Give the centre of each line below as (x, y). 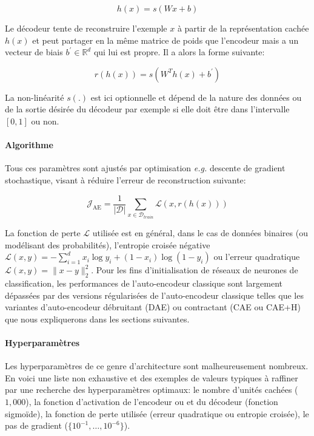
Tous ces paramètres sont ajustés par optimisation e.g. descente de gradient (145, 168)
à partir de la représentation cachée (243, 28)
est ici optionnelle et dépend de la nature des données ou (196, 97)
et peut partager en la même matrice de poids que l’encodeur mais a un (165, 40)
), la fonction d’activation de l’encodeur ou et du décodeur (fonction (152, 401)
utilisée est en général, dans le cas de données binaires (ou (200, 232)
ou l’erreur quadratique (257, 257)
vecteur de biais (34, 52)
